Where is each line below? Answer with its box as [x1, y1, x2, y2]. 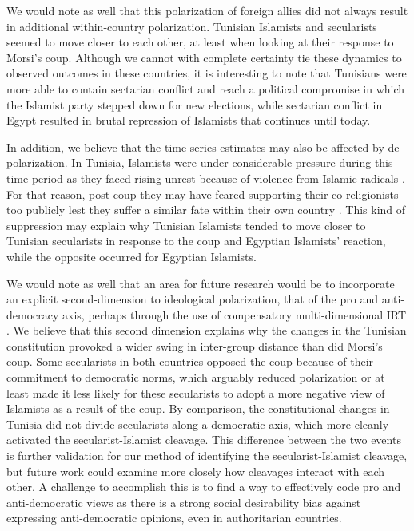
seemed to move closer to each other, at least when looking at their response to [6, 34, 394, 50]
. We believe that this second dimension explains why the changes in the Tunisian [6, 322, 407, 339]
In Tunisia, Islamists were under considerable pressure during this [71, 154, 393, 171]
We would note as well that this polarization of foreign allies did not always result [6, 2, 408, 18]
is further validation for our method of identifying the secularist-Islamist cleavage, [6, 447, 408, 464]
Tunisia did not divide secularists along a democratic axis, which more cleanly [6, 415, 389, 432]
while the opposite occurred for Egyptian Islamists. [6, 248, 257, 264]
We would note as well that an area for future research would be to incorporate [6, 275, 395, 291]
